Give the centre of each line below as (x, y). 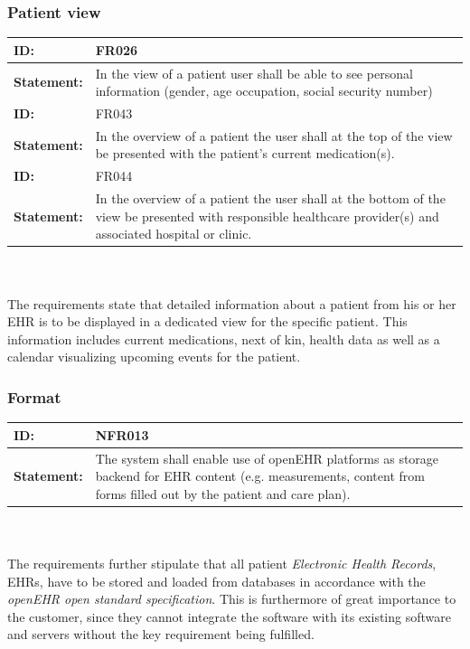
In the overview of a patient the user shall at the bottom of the (270, 198)
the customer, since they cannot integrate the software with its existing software (229, 616)
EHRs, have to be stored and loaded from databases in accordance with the (216, 581)
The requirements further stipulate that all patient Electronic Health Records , (222, 563)
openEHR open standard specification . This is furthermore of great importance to (232, 599)
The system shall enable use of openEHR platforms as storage (267, 458)
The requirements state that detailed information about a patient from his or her (232, 303)
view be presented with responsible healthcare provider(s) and (267, 216)
